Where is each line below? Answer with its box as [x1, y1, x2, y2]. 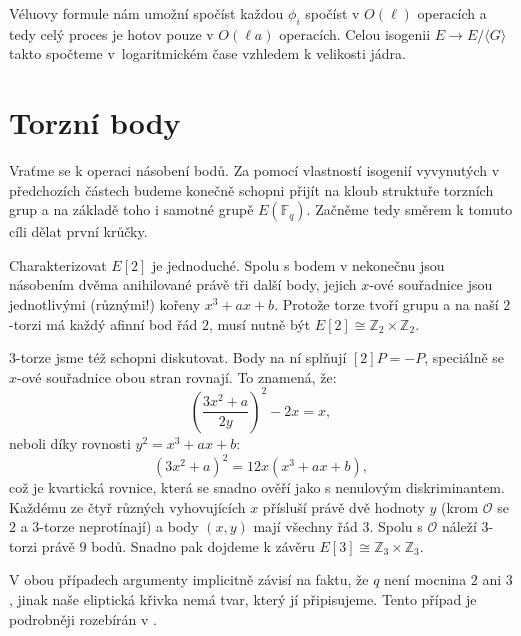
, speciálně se [424, 347, 505, 368]
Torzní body [9, 102, 181, 143]
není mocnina [384, 569, 467, 590]
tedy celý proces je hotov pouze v [9, 23, 214, 44]
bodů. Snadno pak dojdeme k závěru [91, 535, 315, 556]
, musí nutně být [209, 313, 311, 334]
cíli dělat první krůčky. [9, 221, 148, 242]
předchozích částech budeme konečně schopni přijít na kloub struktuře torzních [9, 179, 494, 200]
